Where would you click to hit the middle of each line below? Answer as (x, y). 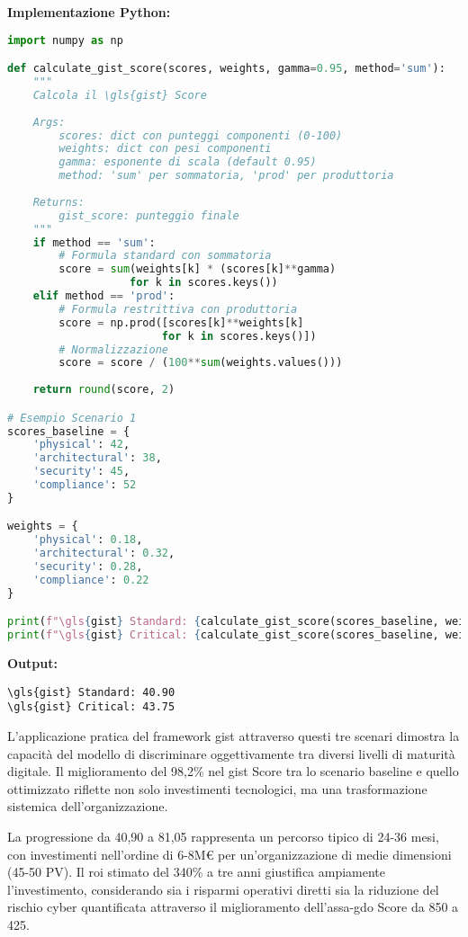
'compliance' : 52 (85, 485)
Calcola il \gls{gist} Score (120, 95)
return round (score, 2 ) (104, 390)
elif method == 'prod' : (104, 296)
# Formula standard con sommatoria (165, 256)
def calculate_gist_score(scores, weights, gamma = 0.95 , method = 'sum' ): (226, 69)
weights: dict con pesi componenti (165, 149)
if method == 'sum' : (94, 242)
